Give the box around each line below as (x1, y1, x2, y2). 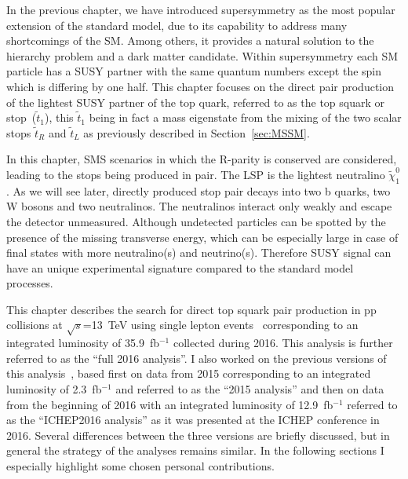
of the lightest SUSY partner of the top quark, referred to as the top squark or (6, 93, 385, 110)
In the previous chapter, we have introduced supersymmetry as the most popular (6, 2, 395, 17)
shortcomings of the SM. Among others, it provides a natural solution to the (6, 32, 374, 49)
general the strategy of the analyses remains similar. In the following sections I (6, 442, 384, 459)
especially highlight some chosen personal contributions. (6, 458, 275, 474)
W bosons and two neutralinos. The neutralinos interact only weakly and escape (6, 198, 392, 214)
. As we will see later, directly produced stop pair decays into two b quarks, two (6, 182, 391, 199)
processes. (6, 275, 53, 291)
